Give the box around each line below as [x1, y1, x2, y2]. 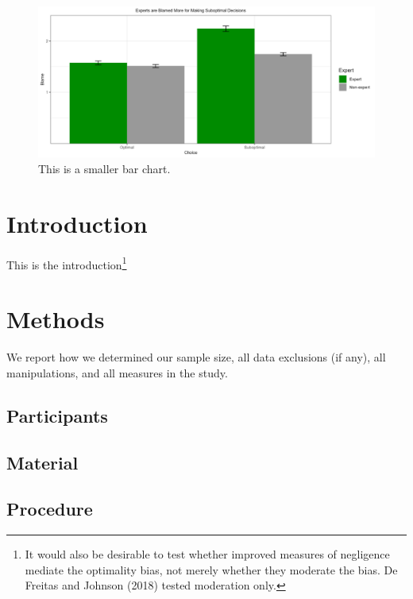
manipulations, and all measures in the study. [6, 364, 228, 381]
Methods [6, 303, 105, 335]
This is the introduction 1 [6, 253, 127, 272]
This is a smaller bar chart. [38, 160, 171, 177]
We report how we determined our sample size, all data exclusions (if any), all [6, 349, 386, 365]
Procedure [6, 497, 93, 521]
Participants [6, 403, 108, 427]
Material [6, 450, 79, 474]
